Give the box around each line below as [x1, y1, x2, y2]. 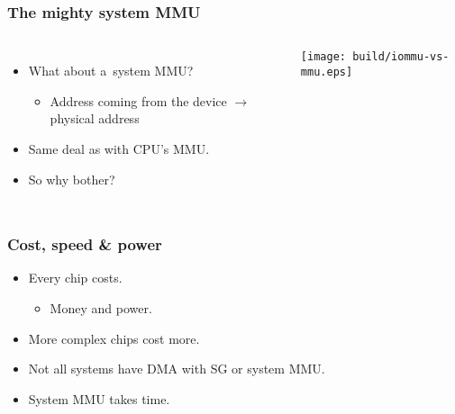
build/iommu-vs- [352, 50, 450, 64]
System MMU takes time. [28, 389, 170, 408]
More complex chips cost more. [28, 328, 200, 347]
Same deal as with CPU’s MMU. [28, 139, 210, 157]
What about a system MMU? [28, 61, 194, 80]
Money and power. [50, 299, 152, 317]
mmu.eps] [300, 65, 353, 78]
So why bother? [28, 169, 115, 188]
